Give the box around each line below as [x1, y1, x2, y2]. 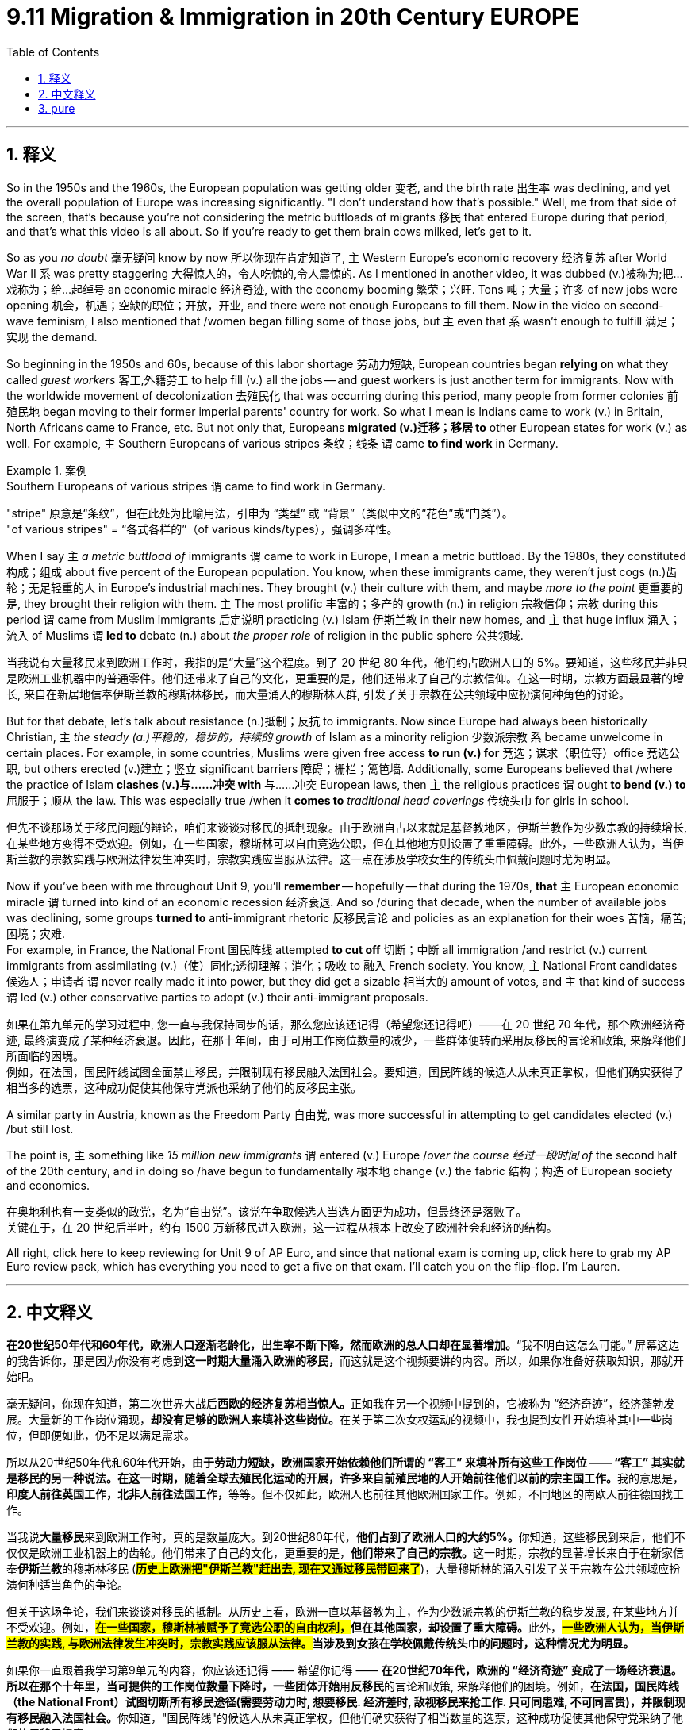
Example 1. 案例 [6, 463, 87, 477]
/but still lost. [6, 1121, 74, 1136]
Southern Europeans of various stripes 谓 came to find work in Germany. [6, 479, 386, 493]
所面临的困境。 [6, 1048, 84, 1063]
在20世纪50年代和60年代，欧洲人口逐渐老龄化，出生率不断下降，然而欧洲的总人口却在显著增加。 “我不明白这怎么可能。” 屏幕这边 [6, 1338, 680, 1352]
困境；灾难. [6, 926, 66, 940]
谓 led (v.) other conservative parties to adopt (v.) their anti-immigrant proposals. [6, 990, 428, 1004]
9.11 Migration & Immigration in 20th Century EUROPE [6, 3, 580, 30]
